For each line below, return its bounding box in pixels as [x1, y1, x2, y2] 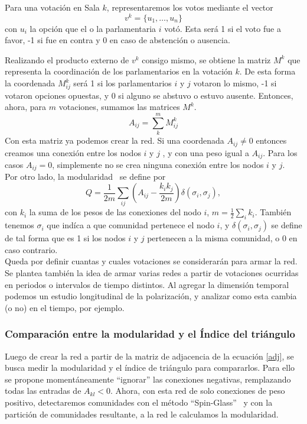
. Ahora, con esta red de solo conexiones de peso [110, 384, 285, 397]
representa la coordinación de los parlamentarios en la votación [5, 65, 233, 77]
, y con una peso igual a [162, 146, 249, 158]
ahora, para [5, 101, 47, 113]
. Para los [263, 146, 298, 158]
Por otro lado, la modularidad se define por [5, 170, 166, 183]
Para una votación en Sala [5, 1, 100, 13]
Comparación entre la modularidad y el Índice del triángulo [5, 326, 295, 341]
